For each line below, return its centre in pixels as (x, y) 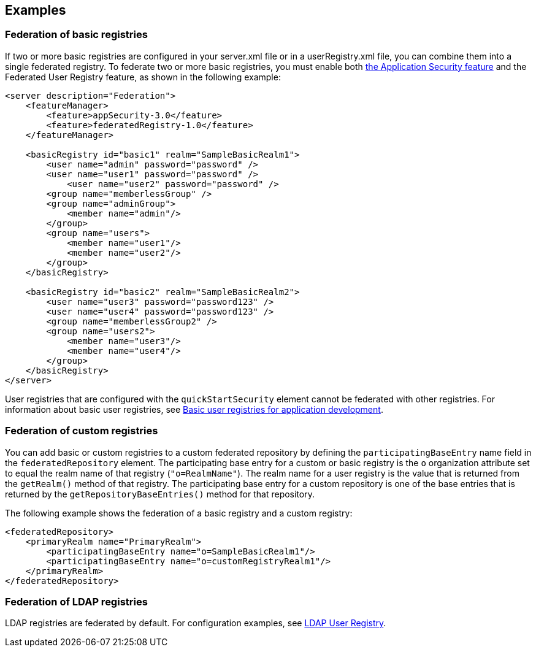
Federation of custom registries (82, 431)
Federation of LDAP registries (76, 601)
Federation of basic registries (76, 35)
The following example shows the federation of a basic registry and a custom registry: (179, 513)
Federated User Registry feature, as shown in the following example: (143, 77)
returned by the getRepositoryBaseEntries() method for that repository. (160, 494)
